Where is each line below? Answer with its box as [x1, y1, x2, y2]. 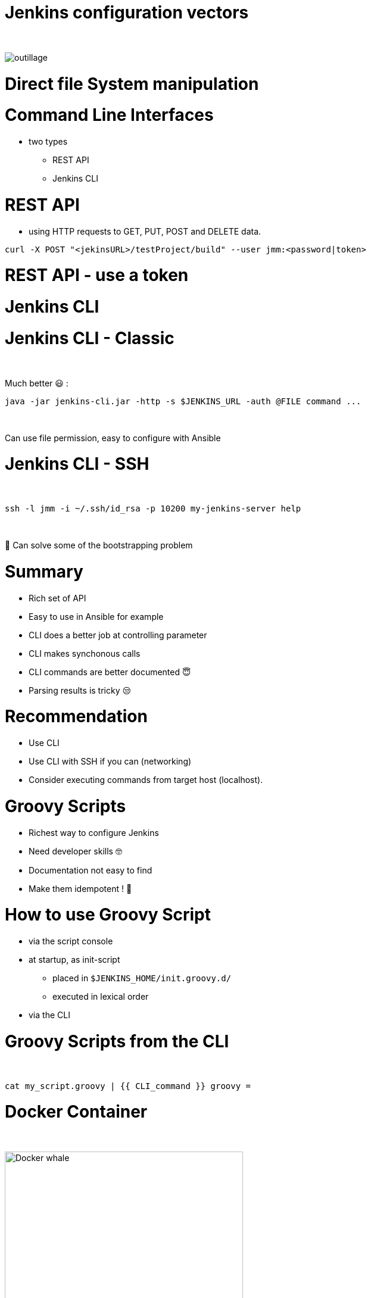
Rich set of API [29, 592, 86, 603]
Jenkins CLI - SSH [5, 454, 149, 475]
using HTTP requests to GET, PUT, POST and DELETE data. [29, 226, 261, 236]
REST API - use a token [5, 265, 189, 286]
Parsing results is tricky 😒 [29, 685, 132, 695]
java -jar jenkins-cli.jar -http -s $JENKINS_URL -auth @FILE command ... [5, 396, 361, 406]
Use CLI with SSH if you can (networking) [29, 756, 192, 766]
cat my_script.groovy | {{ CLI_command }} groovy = [5, 1081, 251, 1091]
